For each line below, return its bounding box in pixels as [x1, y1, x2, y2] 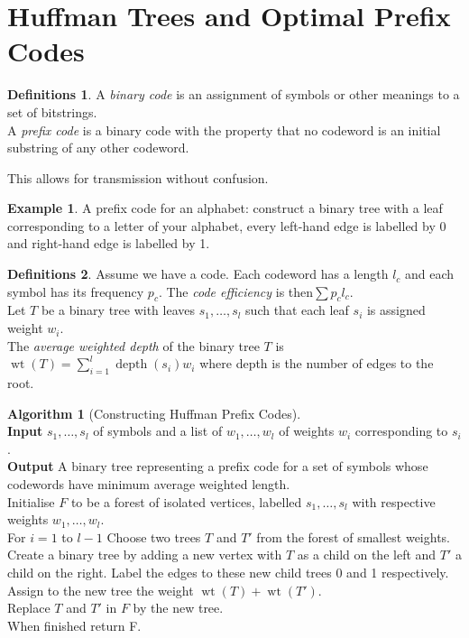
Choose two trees [106, 527, 201, 546]
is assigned [366, 301, 426, 319]
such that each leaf [245, 301, 349, 319]
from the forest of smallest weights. [256, 527, 450, 546]
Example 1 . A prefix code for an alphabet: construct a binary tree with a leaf [7, 199, 443, 217]
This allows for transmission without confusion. [7, 168, 269, 187]
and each [405, 264, 455, 283]
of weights [279, 421, 335, 440]
